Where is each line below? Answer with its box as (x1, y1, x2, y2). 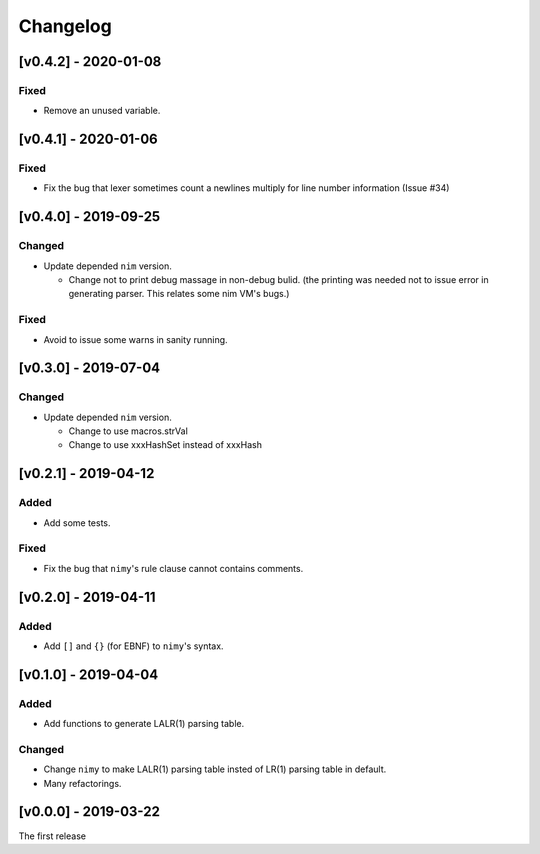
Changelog (18, 15, 112, 37)
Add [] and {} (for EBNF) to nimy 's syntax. (43, 640, 224, 652)
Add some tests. (43, 516, 111, 529)
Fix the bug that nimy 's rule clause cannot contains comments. (43, 562, 304, 574)
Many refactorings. (43, 777, 122, 789)
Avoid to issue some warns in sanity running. (43, 333, 229, 345)
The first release (18, 830, 87, 842)
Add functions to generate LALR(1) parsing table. (43, 718, 245, 730)
